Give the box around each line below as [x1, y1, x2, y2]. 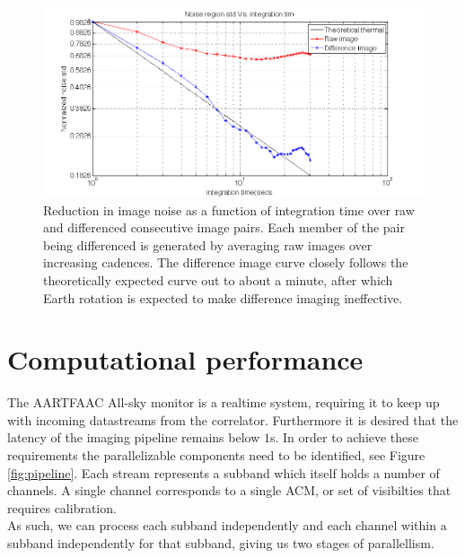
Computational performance [7, 341, 364, 378]
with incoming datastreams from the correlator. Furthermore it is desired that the [7, 410, 459, 429]
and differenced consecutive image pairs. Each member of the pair [43, 218, 405, 237]
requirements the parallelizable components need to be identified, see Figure [7, 446, 426, 465]
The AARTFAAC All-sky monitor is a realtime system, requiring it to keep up [7, 393, 440, 412]
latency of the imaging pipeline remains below [7, 428, 260, 447]
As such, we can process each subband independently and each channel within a [7, 516, 447, 535]
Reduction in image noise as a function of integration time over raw [43, 200, 415, 219]
